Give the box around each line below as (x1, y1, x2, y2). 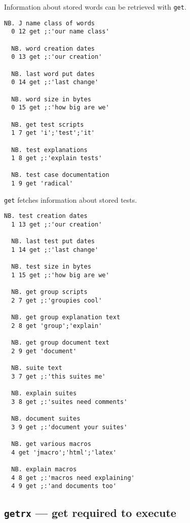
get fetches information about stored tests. (4, 194, 137, 205)
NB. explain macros (11, 466, 77, 473)
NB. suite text (11, 364, 62, 372)
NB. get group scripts (11, 288, 88, 296)
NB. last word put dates (11, 70, 95, 78)
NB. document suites (11, 415, 81, 423)
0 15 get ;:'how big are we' (11, 104, 109, 111)
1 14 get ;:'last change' (11, 246, 99, 254)
